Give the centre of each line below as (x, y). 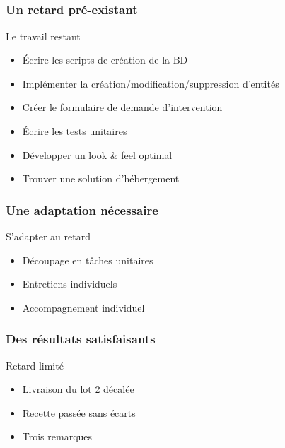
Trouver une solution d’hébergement (101, 178)
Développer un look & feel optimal (97, 154)
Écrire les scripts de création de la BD (105, 60)
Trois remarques (57, 436)
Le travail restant (43, 36)
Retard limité (35, 365)
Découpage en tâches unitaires (88, 260)
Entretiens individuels (70, 284)
